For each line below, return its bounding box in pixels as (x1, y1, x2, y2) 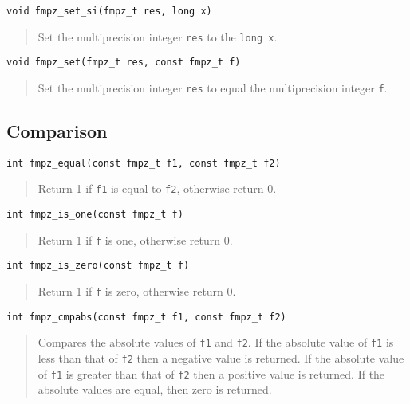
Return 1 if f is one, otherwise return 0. (37, 231, 233, 248)
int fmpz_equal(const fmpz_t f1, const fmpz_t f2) (6, 157, 281, 169)
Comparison (6, 119, 108, 143)
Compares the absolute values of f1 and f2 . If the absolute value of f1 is (37, 334, 394, 351)
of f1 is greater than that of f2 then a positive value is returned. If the (37, 365, 385, 382)
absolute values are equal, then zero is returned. (37, 381, 272, 398)
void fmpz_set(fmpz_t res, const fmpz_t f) (6, 57, 241, 69)
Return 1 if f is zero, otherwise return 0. (37, 283, 236, 300)
